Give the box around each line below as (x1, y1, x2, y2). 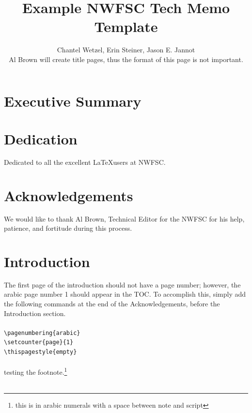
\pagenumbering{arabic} (4, 329, 80, 336)
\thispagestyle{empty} (4, 349, 77, 356)
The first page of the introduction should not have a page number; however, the (4, 279, 241, 289)
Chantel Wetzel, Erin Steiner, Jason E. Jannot (57, 45, 195, 55)
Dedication (4, 128, 78, 148)
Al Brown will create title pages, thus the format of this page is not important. (9, 54, 243, 64)
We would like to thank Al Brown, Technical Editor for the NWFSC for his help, (4, 213, 245, 223)
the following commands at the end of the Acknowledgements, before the (4, 299, 220, 309)
